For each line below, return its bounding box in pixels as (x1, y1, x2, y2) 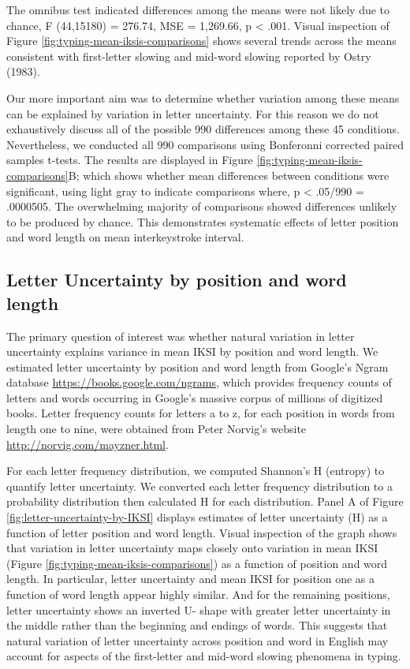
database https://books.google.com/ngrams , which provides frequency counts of (6, 374, 392, 391)
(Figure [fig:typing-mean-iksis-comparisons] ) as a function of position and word (6, 555, 388, 571)
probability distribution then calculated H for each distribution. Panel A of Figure (6, 493, 404, 510)
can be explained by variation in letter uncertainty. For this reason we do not (6, 105, 379, 121)
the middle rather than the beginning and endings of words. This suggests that (6, 617, 388, 633)
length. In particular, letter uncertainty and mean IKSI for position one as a (6, 570, 375, 587)
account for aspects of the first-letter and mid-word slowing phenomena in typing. (6, 648, 401, 664)
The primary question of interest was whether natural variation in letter (6, 327, 355, 344)
